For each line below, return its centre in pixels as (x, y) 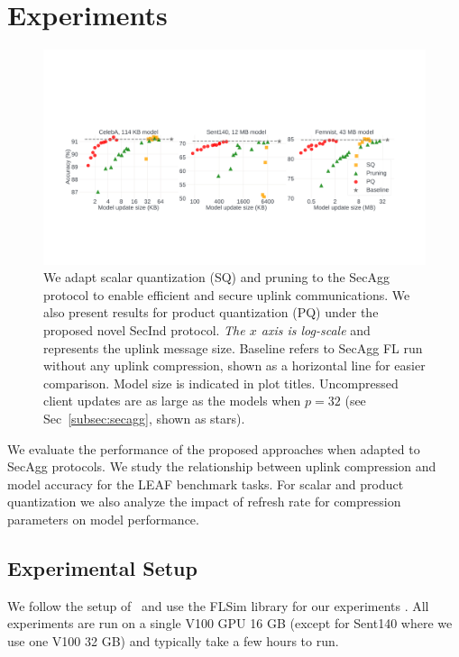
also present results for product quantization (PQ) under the (211, 312)
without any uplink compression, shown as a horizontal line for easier (234, 365)
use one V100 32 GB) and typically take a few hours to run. (173, 640)
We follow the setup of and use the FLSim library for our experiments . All (218, 605)
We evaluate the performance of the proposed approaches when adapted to (214, 448)
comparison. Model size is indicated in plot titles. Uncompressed (221, 383)
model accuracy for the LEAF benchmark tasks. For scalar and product (206, 484)
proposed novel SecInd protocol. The (144, 330)
